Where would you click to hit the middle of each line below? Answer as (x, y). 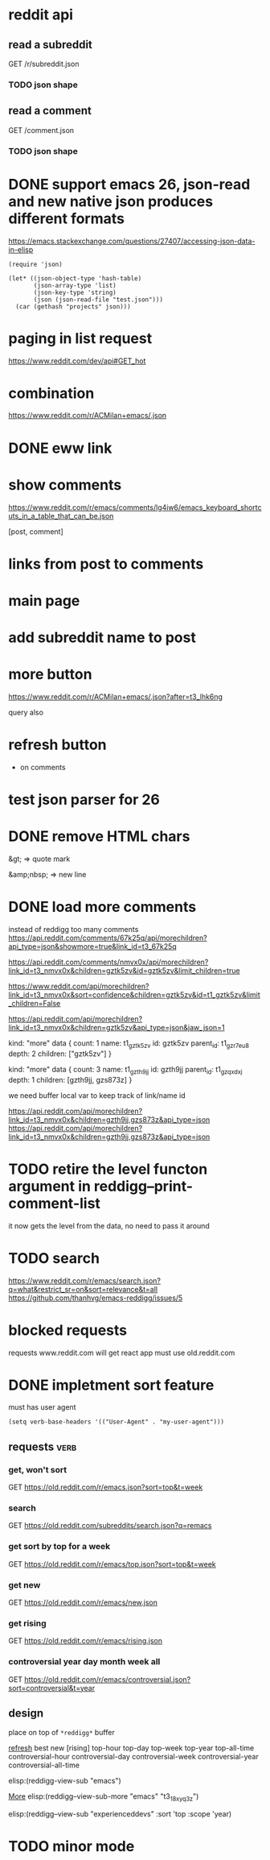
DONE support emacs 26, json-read (129, 184)
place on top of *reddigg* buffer (61, 1733)
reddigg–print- (143, 1186)
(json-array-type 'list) (75, 285)
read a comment (50, 111)
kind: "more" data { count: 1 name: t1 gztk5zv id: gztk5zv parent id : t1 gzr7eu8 (129, 1044)
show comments (65, 485)
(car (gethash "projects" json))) (73, 307)
